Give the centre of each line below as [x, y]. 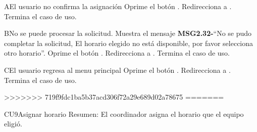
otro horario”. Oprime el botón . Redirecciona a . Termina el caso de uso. [117, 53]
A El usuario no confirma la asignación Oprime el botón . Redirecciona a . [118, 6]
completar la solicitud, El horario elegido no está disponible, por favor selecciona [129, 43]
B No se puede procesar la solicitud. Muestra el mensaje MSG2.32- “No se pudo [128, 33]
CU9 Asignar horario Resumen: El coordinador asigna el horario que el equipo [124, 114]
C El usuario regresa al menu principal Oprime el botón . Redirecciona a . [117, 70]
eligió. [13, 124]
